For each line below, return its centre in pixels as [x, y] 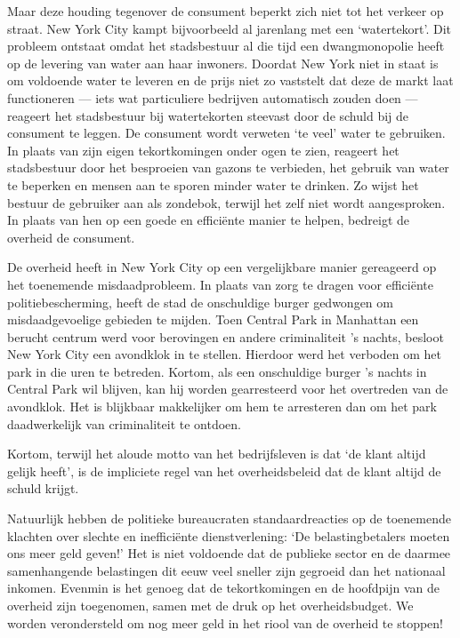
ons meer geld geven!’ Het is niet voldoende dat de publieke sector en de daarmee [229, 553]
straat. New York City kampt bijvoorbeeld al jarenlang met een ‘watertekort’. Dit [230, 28]
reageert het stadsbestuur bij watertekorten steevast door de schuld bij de [208, 115]
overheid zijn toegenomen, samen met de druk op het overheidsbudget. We [210, 605]
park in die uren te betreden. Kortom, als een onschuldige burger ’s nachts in [217, 371]
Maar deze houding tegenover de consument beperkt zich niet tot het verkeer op [226, 11]
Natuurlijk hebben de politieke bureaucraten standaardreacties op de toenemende [229, 518]
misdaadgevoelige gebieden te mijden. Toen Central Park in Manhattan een [213, 319]
